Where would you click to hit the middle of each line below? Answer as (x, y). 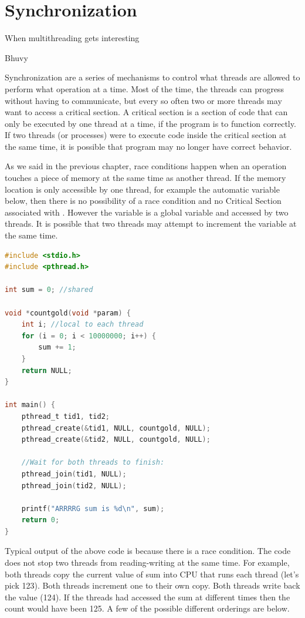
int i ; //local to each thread (82, 325)
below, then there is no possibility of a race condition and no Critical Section (143, 201)
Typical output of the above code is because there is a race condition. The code (148, 551)
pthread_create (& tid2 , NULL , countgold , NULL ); (116, 440)
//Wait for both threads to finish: (93, 463)
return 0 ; (40, 520)
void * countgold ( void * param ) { (68, 313)
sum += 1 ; (57, 347)
